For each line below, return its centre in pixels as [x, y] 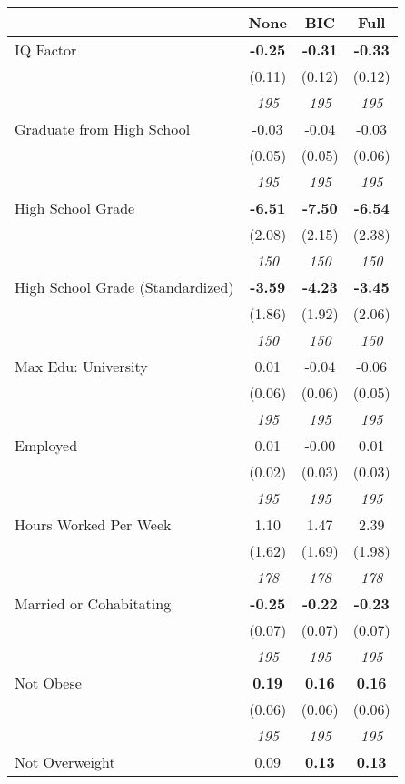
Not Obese [48, 683]
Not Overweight [65, 762]
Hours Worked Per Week [93, 524]
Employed [46, 445]
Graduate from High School [103, 129]
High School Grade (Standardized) [124, 287]
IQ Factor [46, 50]
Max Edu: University [81, 366]
